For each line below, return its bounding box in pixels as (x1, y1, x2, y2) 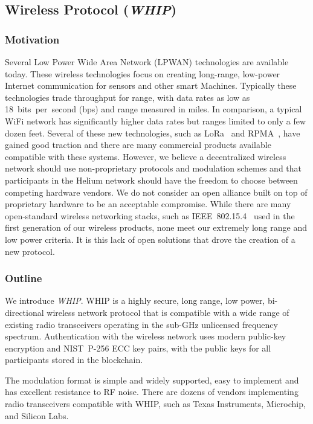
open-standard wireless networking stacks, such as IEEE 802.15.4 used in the (5, 209, 295, 222)
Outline (5, 271, 42, 286)
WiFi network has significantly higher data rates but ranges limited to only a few (5, 114, 306, 127)
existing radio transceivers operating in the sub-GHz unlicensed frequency (5, 318, 278, 330)
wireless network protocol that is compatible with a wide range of (47, 306, 289, 318)
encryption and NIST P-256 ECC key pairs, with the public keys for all (5, 341, 271, 354)
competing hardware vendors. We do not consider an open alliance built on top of (5, 185, 308, 198)
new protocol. (5, 245, 55, 257)
